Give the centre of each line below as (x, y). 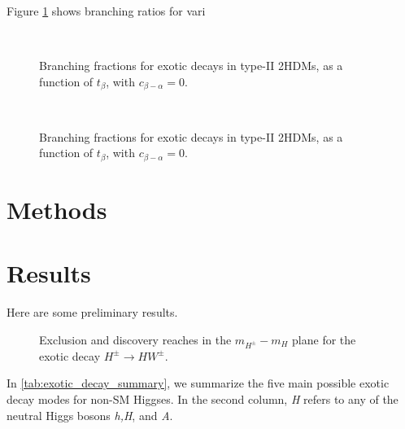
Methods (57, 210)
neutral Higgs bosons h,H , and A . (90, 415)
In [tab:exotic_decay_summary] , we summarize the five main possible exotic (198, 383)
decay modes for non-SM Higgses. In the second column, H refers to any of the (202, 398)
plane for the (324, 339)
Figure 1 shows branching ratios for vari (106, 11)
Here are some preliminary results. (92, 312)
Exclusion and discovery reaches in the (135, 339)
